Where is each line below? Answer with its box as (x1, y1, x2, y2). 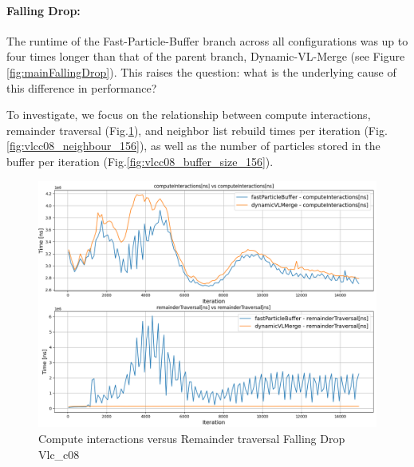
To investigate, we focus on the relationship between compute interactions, (6, 106, 371, 123)
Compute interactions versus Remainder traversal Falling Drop (38, 430, 345, 447)
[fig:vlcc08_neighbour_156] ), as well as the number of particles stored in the (6, 137, 380, 154)
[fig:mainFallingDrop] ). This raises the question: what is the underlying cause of (6, 63, 396, 80)
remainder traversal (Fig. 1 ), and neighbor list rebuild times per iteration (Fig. (6, 121, 388, 138)
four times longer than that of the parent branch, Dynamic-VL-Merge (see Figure (6, 48, 405, 65)
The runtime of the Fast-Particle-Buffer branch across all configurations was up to (6, 32, 408, 49)
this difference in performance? (6, 79, 157, 96)
